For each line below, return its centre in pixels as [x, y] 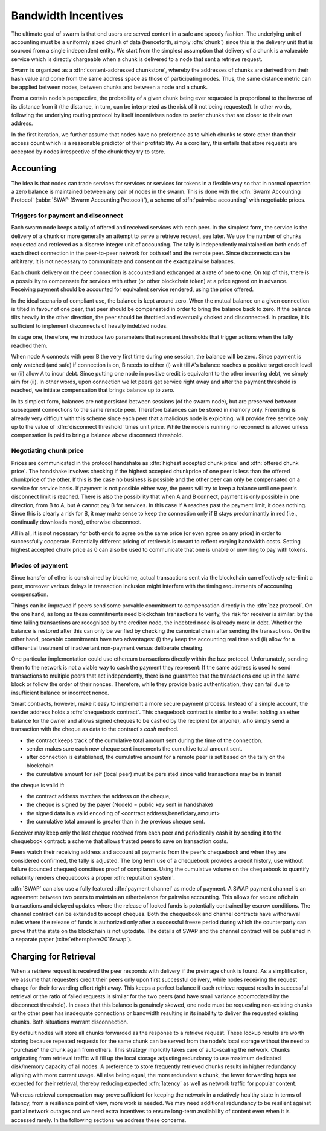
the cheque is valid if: [38, 785]
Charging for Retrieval [53, 957]
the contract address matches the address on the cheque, [99, 796]
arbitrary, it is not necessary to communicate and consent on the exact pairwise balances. [123, 261]
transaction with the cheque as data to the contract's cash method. [95, 729]
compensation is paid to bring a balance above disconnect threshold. [97, 435]
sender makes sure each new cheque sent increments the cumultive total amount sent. [134, 749]
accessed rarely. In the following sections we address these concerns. [99, 1120]
